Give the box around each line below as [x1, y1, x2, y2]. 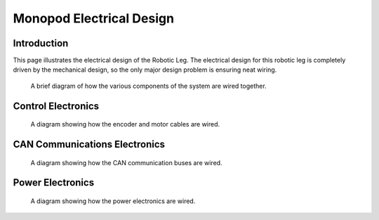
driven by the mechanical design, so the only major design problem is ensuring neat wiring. [13, 65, 277, 74]
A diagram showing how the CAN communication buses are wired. [30, 158, 222, 167]
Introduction [13, 37, 69, 49]
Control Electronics [13, 100, 100, 112]
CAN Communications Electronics [13, 138, 165, 150]
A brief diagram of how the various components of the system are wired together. [30, 82, 267, 90]
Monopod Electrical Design [13, 11, 175, 26]
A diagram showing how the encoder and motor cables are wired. [30, 120, 220, 129]
